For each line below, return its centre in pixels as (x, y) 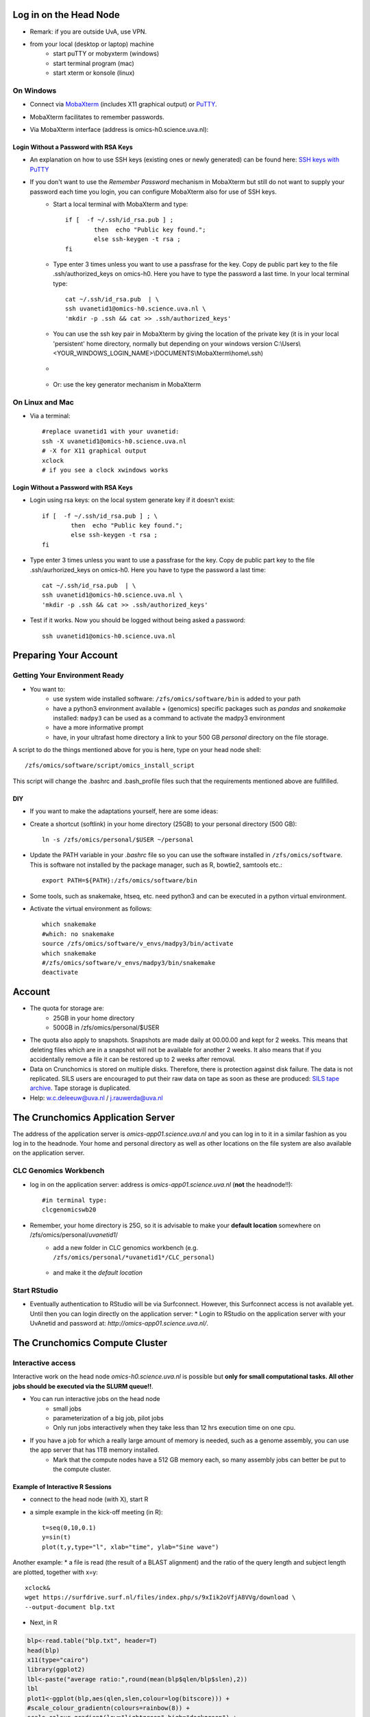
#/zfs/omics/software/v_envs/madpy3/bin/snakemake (129, 963)
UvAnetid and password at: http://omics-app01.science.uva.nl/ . (119, 1323)
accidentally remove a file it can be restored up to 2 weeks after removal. (133, 1059)
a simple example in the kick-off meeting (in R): (97, 1512)
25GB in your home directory (94, 1018)
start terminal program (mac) (94, 63)
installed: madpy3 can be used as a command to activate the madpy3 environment (169, 718)
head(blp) (44, 1650)
